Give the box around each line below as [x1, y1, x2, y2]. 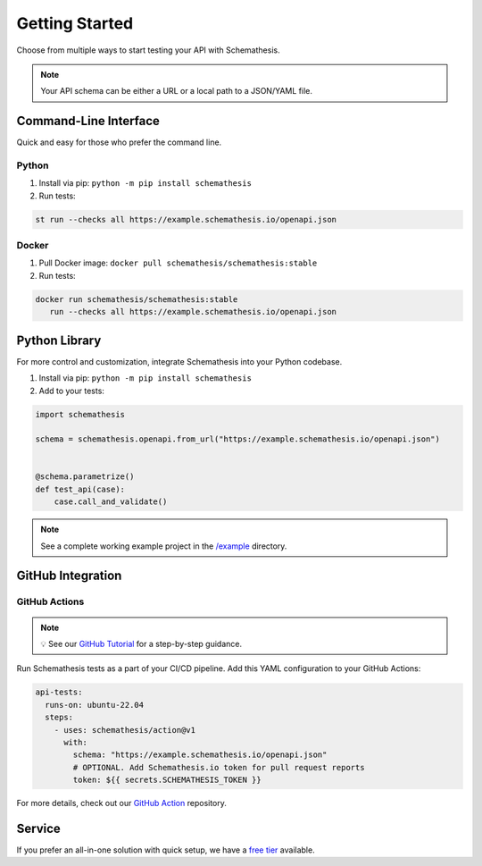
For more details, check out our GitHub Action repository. [16, 798, 228, 809]
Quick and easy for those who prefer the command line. [16, 137, 222, 147]
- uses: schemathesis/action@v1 [54, 725, 196, 735]
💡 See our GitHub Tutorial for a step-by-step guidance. [40, 638, 243, 649]
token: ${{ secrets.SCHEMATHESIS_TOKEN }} [72, 775, 262, 786]
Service [16, 820, 62, 836]
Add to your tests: [38, 385, 104, 396]
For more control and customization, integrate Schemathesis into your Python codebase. [16, 356, 343, 366]
